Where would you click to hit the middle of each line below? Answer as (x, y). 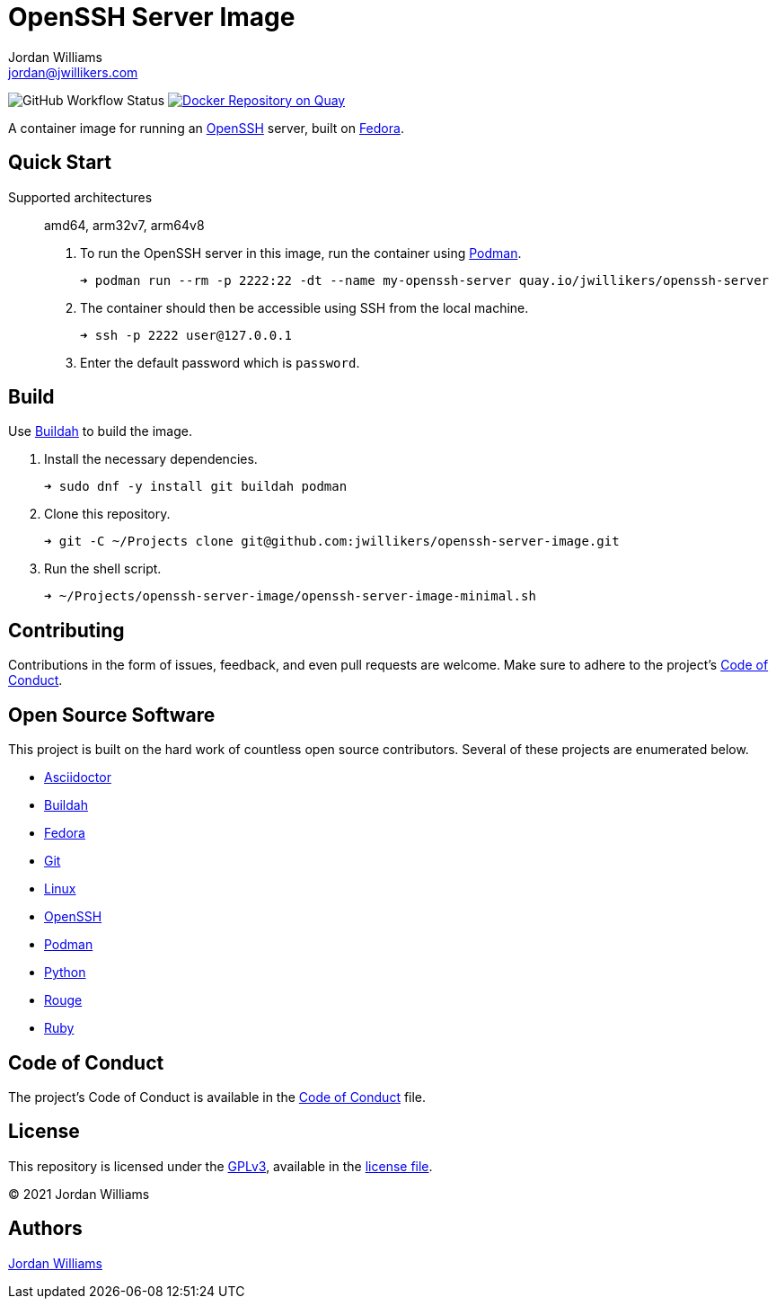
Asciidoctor (78, 777)
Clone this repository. (107, 514)
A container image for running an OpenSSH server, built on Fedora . (206, 128)
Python (65, 973)
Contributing (66, 630)
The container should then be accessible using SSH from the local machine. (304, 307)
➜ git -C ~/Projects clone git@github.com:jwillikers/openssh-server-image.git (332, 542)
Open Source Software (112, 715)
